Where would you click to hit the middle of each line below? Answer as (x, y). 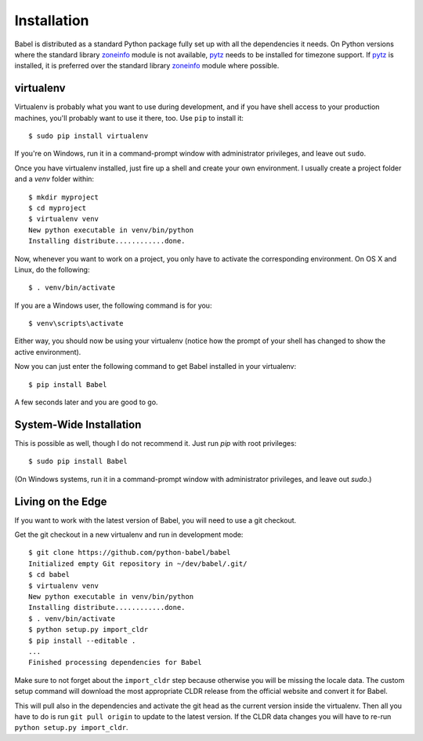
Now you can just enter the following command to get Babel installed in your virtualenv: (155, 367)
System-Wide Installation (78, 424)
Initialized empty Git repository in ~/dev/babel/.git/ (138, 564)
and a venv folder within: (54, 179)
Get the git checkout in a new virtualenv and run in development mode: (129, 535)
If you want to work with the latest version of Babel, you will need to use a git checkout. (155, 520)
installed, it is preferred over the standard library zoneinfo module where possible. (147, 66)
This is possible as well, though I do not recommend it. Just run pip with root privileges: (155, 443)
